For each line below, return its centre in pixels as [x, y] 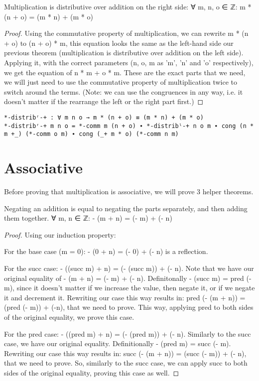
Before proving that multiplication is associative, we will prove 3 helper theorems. [129, 191]
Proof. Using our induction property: [60, 234]
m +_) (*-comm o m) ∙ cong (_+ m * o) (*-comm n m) [91, 134]
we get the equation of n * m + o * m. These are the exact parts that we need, [125, 72]
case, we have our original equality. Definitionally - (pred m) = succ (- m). [118, 343]
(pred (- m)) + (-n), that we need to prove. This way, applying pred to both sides [129, 307]
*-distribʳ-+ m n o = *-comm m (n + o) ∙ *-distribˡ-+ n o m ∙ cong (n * [129, 126]
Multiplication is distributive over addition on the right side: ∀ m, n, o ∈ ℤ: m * [128, 6]
